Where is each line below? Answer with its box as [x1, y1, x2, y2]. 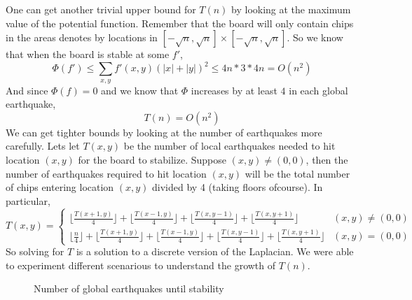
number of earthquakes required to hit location [6, 166, 207, 180]
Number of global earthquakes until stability [34, 281, 224, 296]
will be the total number [245, 166, 350, 180]
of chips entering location [6, 180, 114, 194]
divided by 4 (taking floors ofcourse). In [152, 180, 323, 194]
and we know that [101, 83, 179, 97]
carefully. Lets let [6, 138, 80, 153]
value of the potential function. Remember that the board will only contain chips [6, 15, 354, 30]
